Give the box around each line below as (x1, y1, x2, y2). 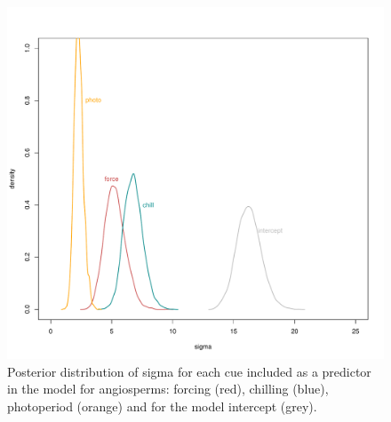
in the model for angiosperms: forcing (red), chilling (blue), (7, 379, 329, 398)
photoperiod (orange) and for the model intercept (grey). (7, 397, 317, 416)
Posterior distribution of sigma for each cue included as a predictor (7, 362, 371, 380)
